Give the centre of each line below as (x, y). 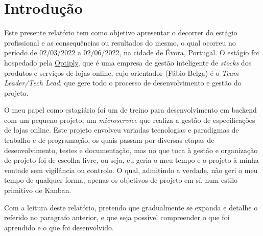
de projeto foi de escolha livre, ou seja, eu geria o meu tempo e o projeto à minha (131, 160)
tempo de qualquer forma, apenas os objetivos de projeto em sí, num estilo (121, 180)
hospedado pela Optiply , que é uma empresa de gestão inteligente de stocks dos (128, 62)
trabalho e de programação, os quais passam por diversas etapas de (109, 140)
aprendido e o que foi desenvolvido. (59, 227)
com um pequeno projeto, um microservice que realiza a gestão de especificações (130, 120)
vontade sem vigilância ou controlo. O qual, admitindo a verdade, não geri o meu (131, 170)
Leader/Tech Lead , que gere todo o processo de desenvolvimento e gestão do (123, 83)
